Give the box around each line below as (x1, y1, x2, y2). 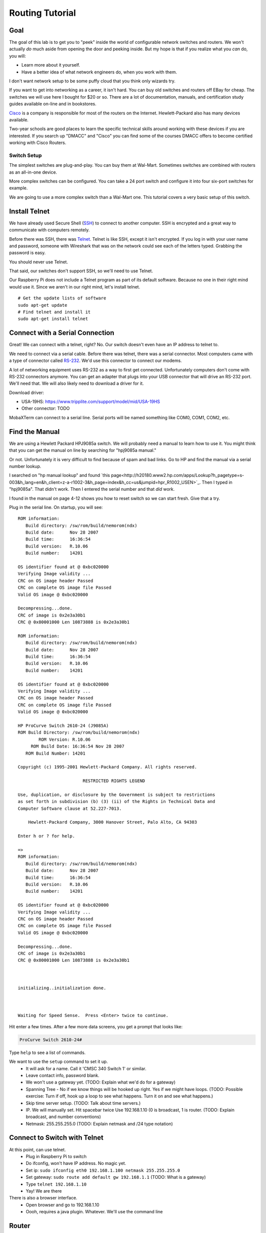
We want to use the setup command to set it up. (9, 1058, 108, 1065)
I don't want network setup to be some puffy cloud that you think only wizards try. (9, 78, 176, 84)
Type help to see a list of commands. (9, 1050, 86, 1055)
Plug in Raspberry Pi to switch (26, 1153, 87, 1159)
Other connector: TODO (21, 405, 70, 411)
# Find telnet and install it (18, 309, 91, 315)
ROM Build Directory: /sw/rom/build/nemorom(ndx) (18, 730, 140, 735)
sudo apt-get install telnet (18, 316, 88, 322)
